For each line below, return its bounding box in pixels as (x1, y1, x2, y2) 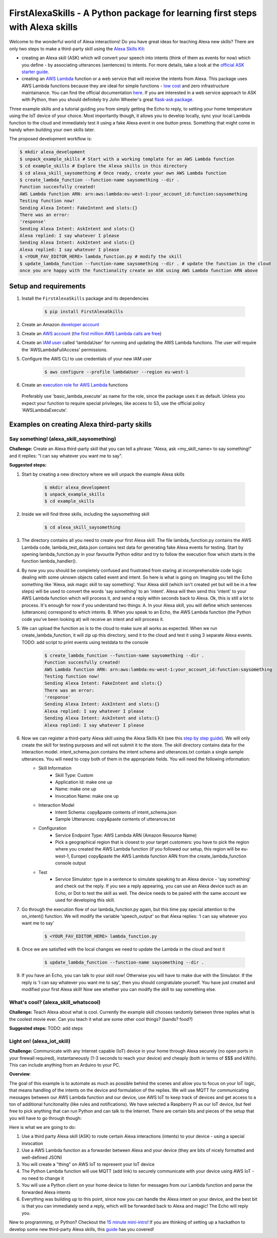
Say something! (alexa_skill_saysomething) (9, 436, 116, 442)
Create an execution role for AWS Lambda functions (21, 382, 128, 388)
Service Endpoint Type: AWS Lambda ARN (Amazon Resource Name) (55, 832, 197, 838)
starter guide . (21, 69, 50, 75)
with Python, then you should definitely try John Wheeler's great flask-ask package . (21, 97, 194, 103)
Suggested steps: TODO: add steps (9, 1025, 83, 1031)
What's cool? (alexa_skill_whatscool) (9, 998, 101, 1005)
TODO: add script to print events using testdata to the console (21, 639, 148, 645)
